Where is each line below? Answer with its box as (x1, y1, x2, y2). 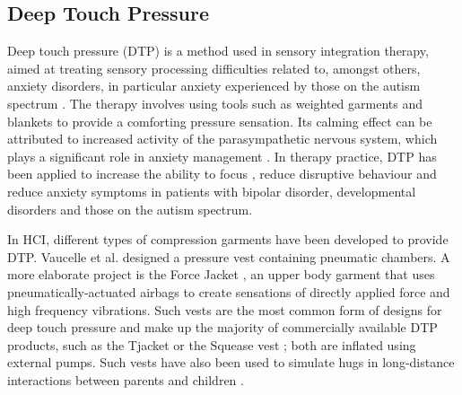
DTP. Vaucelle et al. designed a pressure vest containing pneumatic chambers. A (7, 247, 450, 266)
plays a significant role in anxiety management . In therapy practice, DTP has (7, 146, 437, 165)
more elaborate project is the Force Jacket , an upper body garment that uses (7, 265, 435, 284)
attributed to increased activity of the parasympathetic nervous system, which (7, 129, 438, 148)
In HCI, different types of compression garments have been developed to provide (7, 230, 449, 249)
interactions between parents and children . (7, 370, 244, 389)
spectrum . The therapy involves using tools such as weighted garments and (7, 93, 423, 112)
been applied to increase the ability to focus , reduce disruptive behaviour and (7, 164, 437, 183)
